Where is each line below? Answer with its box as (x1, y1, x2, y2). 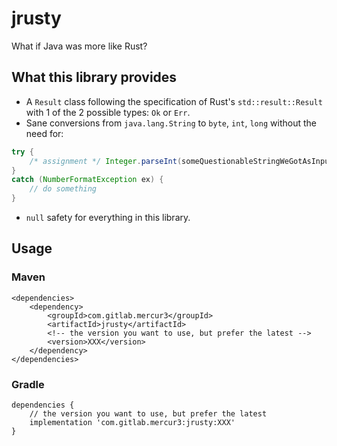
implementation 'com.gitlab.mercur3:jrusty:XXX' (29, 417, 236, 427)
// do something (29, 184, 98, 194)
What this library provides (11, 69, 178, 86)
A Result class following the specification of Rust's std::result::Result (25, 95, 323, 107)
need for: (25, 127, 64, 139)
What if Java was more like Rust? (11, 40, 148, 52)
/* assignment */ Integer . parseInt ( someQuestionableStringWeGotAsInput (29, 156, 334, 166)
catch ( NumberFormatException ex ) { (11, 175, 164, 185)
